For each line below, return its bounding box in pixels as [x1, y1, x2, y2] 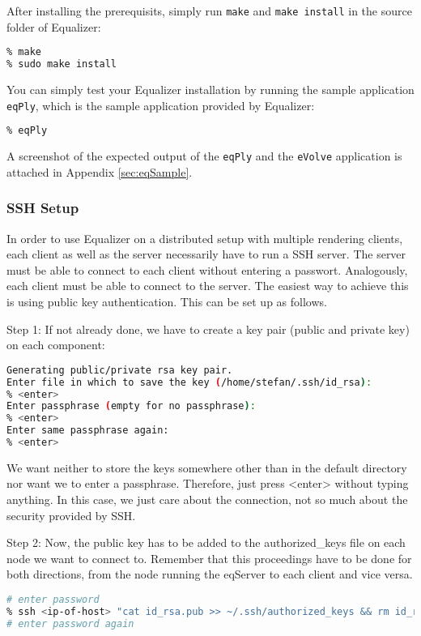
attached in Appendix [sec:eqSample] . [6, 163, 193, 180]
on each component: [6, 336, 105, 353]
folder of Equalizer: [6, 18, 101, 35]
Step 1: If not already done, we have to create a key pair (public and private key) [6, 320, 410, 337]
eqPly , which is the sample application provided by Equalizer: [6, 96, 315, 113]
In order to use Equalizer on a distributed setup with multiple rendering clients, [6, 229, 403, 246]
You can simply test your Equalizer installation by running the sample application [6, 81, 415, 97]
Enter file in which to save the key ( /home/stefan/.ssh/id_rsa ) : [6, 376, 372, 388]
